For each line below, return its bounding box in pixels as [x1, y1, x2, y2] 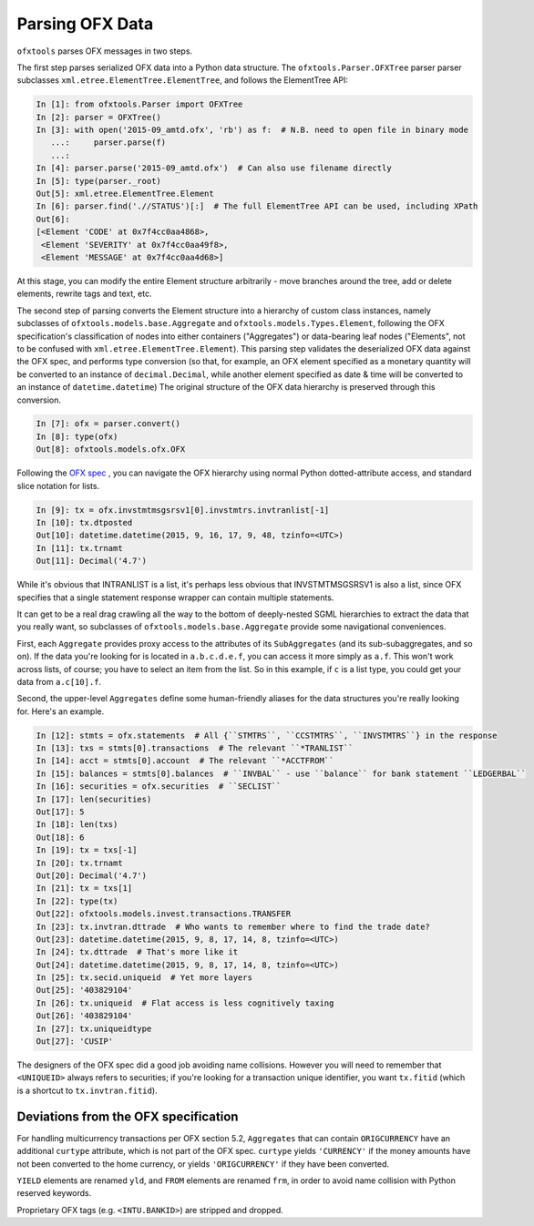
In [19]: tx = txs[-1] [36, 845, 138, 855]
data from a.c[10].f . [16, 676, 102, 687]
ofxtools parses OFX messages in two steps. [16, 46, 193, 56]
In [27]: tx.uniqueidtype [36, 1023, 152, 1034]
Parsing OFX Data [16, 14, 154, 34]
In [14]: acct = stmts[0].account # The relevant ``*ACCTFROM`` [36, 756, 334, 766]
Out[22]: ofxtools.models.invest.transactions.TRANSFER [36, 909, 292, 919]
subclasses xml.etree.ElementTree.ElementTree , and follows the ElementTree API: [16, 75, 349, 86]
